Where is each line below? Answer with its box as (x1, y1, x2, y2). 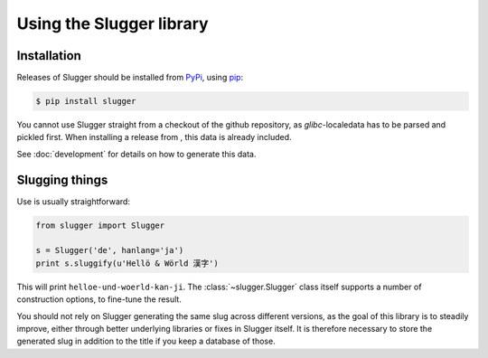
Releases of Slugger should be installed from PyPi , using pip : (16, 72, 244, 83)
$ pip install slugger (35, 96, 136, 107)
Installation (16, 48, 81, 63)
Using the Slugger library (16, 14, 209, 33)
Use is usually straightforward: (16, 195, 131, 207)
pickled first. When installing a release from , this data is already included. (16, 132, 293, 143)
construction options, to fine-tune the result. (16, 294, 183, 305)
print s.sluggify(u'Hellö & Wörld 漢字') (35, 258, 219, 268)
